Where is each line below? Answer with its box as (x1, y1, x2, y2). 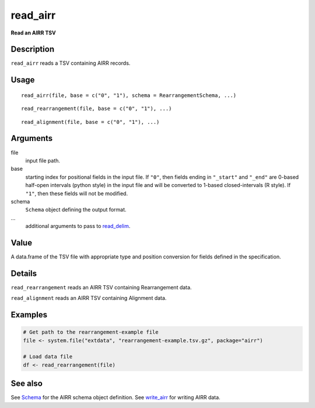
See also (10, 379, 43, 389)
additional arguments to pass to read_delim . (25, 223, 131, 230)
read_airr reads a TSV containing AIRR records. (10, 60, 131, 67)
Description (10, 44, 55, 54)
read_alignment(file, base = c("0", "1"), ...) (21, 119, 160, 125)
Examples (10, 310, 48, 320)
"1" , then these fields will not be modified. (25, 190, 128, 197)
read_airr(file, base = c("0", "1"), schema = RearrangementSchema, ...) (21, 92, 237, 99)
